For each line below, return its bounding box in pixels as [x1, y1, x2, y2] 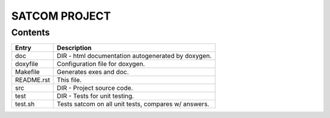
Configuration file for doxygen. [57, 60, 145, 68]
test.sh [15, 100, 35, 108]
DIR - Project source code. [57, 84, 133, 92]
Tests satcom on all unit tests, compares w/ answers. [57, 100, 210, 108]
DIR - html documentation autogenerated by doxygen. [57, 52, 212, 61]
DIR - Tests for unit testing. [57, 92, 134, 100]
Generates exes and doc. [57, 68, 129, 76]
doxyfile [15, 60, 38, 68]
